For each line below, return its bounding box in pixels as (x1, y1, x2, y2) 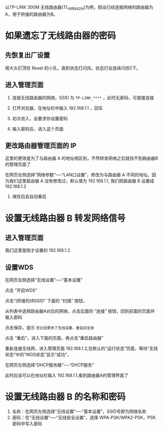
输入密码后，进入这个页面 (12, 126, 64, 132)
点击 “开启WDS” (5, 288, 37, 294)
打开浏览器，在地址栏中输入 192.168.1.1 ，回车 (12, 105, 103, 111)
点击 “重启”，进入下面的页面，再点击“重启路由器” (5, 335, 104, 341)
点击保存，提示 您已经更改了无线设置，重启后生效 (5, 325, 94, 331)
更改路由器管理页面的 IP (5, 141, 77, 150)
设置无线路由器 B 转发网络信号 (5, 212, 126, 224)
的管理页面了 (5, 161, 31, 167)
